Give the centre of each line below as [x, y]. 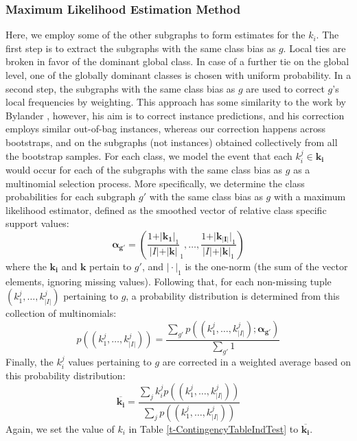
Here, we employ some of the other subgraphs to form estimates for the [156, 35]
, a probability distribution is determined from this [233, 296]
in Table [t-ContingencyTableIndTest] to [214, 428]
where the [26, 266]
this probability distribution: [66, 376]
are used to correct [285, 88]
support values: [37, 223]
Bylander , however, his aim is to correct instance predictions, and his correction [175, 115]
